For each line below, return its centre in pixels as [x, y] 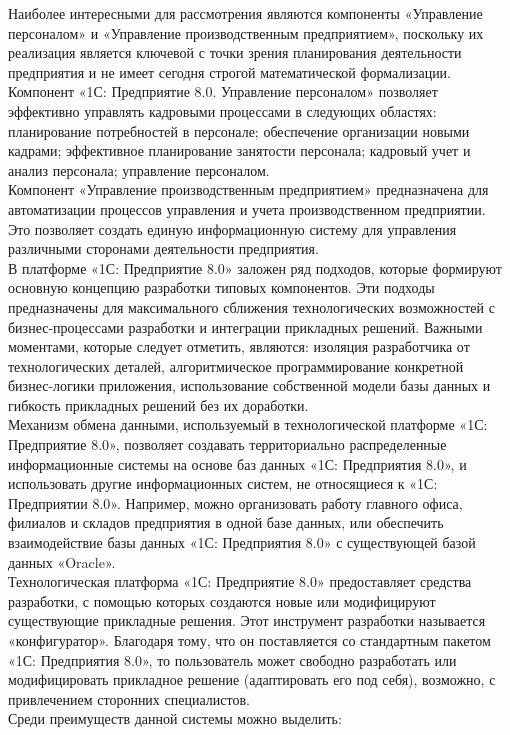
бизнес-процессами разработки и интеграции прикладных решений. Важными [245, 326]
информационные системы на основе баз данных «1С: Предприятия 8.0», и [237, 463]
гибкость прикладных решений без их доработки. [158, 404]
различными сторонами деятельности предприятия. [163, 248]
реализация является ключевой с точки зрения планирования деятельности [235, 52]
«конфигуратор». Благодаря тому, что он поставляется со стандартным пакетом [249, 640]
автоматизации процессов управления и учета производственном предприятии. [247, 208]
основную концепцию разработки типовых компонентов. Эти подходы [221, 287]
